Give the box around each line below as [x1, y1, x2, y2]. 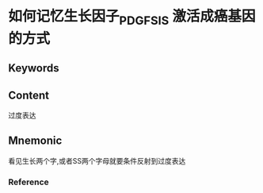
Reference [8, 176, 49, 187]
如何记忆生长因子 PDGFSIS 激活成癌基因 [8, 7, 256, 28]
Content [8, 88, 50, 102]
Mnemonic [8, 134, 63, 148]
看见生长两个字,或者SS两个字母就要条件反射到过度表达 [8, 156, 186, 165]
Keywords [8, 61, 59, 75]
